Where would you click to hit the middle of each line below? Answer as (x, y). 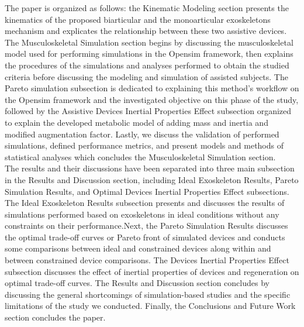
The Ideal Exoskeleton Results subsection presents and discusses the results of (145, 203)
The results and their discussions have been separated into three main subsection (150, 168)
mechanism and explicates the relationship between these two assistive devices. (146, 31)
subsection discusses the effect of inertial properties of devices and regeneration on (152, 271)
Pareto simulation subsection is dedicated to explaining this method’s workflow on (152, 88)
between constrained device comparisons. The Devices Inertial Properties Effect (147, 260)
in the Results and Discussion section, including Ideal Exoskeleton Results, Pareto (152, 179)
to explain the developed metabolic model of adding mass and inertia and (137, 122)
